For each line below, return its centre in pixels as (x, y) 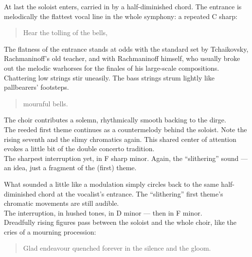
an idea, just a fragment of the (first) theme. (70, 168)
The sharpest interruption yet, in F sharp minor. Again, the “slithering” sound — (126, 158)
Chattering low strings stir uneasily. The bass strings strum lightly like (109, 77)
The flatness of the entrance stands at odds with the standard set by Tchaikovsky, (126, 49)
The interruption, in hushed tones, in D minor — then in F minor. (103, 212)
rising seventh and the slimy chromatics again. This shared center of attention (120, 139)
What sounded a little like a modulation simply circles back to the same (111, 184)
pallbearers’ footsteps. (36, 87)
